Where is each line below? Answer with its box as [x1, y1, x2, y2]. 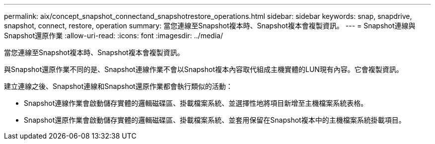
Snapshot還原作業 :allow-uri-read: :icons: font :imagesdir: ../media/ [4, 31, 223, 40]
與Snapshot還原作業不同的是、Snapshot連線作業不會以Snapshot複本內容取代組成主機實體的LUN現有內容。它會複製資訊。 [4, 65, 403, 73]
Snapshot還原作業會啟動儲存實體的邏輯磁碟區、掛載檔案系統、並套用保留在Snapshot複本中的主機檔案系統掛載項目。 [24, 116, 406, 124]
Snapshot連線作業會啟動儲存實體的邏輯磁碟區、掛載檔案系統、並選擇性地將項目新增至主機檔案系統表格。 [24, 99, 368, 107]
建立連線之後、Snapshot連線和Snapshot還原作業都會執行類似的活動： [4, 82, 233, 90]
